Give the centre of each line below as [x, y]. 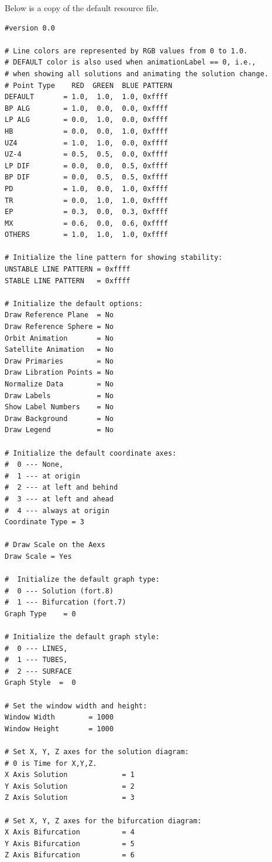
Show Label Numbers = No [59, 407]
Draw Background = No [59, 418]
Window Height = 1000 [59, 729]
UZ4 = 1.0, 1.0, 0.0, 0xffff [87, 143]
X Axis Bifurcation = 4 [70, 832]
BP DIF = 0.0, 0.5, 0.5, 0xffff [87, 177]
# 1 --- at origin [42, 476]
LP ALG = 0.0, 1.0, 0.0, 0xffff [87, 120]
